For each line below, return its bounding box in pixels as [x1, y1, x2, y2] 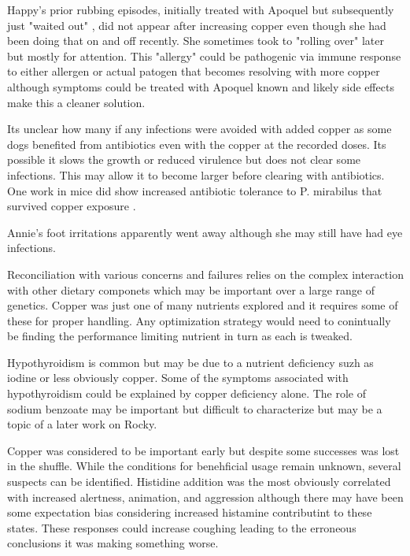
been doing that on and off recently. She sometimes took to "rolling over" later [7, 32, 384, 49]
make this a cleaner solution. [7, 94, 146, 110]
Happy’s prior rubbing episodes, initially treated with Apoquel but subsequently [7, 2, 394, 17]
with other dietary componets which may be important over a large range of [7, 281, 375, 298]
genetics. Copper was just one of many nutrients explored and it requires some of [7, 297, 398, 313]
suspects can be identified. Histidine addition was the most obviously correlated [7, 473, 391, 490]
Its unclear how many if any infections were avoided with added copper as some [7, 120, 392, 137]
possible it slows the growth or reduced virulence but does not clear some [7, 151, 361, 168]
